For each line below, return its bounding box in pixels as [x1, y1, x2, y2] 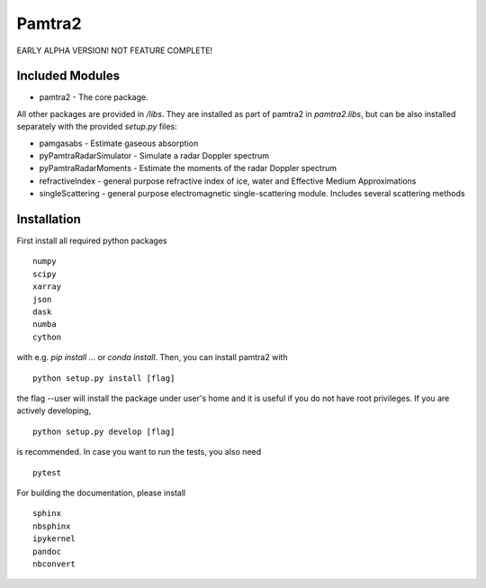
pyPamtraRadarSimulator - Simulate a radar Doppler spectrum [39, 150, 270, 161]
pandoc [32, 546, 62, 556]
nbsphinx [32, 520, 71, 531]
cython [32, 331, 62, 342]
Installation [16, 212, 81, 227]
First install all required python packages [16, 235, 167, 247]
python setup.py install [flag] [32, 373, 175, 383]
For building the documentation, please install [16, 487, 186, 498]
